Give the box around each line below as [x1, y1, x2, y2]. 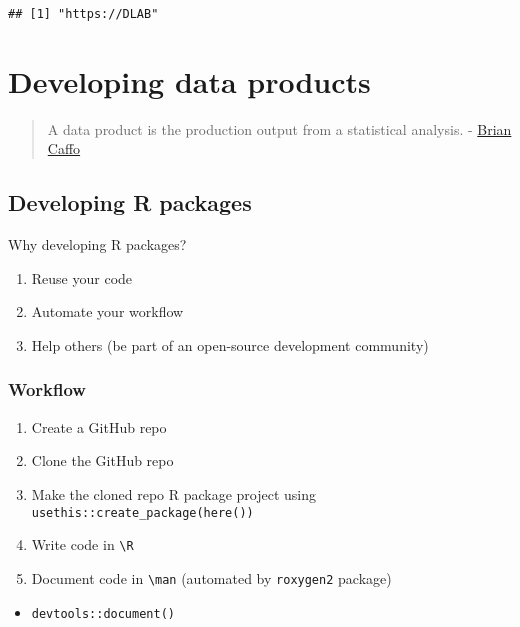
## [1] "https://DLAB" [8, 7, 159, 21]
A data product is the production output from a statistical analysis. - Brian [47, 118, 512, 139]
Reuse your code [31, 267, 133, 288]
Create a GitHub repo [31, 416, 167, 437]
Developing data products [8, 60, 371, 101]
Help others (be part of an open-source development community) [31, 334, 429, 355]
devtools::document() [31, 606, 175, 621]
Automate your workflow [31, 301, 184, 322]
